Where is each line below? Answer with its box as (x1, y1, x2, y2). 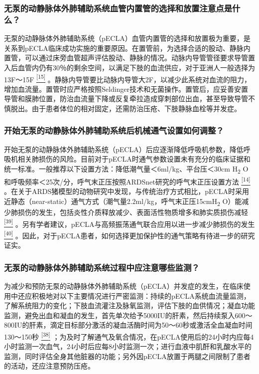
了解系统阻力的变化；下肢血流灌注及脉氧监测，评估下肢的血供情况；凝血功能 (4, 300, 255, 311)
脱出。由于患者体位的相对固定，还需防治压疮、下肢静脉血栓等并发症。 (10, 103, 241, 113)
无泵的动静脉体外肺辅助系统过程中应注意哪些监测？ (4, 261, 200, 273)
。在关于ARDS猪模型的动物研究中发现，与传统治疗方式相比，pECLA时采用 (4, 186, 249, 196)
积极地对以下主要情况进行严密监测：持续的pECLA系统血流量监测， (31, 290, 251, 301)
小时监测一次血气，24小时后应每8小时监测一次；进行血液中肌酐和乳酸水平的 (4, 341, 252, 352)
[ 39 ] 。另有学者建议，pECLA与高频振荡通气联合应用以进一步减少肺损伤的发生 (4, 217, 255, 229)
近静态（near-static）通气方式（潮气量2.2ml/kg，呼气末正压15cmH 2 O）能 (4, 195, 242, 207)
